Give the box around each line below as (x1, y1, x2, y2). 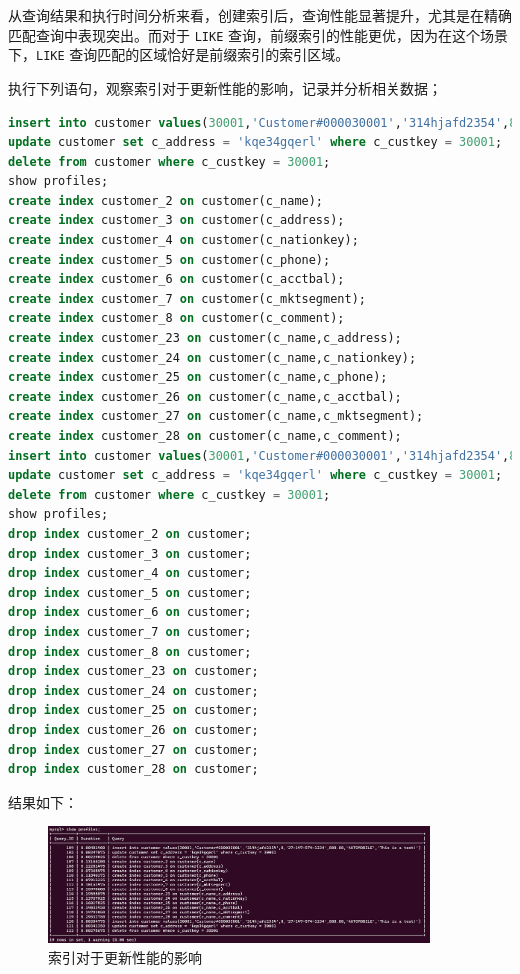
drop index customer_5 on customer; (8, 585, 252, 600)
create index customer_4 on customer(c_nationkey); (8, 233, 359, 248)
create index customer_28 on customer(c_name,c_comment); (8, 429, 402, 443)
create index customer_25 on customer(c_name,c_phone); (8, 370, 388, 385)
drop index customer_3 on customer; (8, 546, 252, 561)
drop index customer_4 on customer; (8, 566, 252, 581)
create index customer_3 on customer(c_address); (8, 213, 345, 228)
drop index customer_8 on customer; (8, 644, 252, 659)
